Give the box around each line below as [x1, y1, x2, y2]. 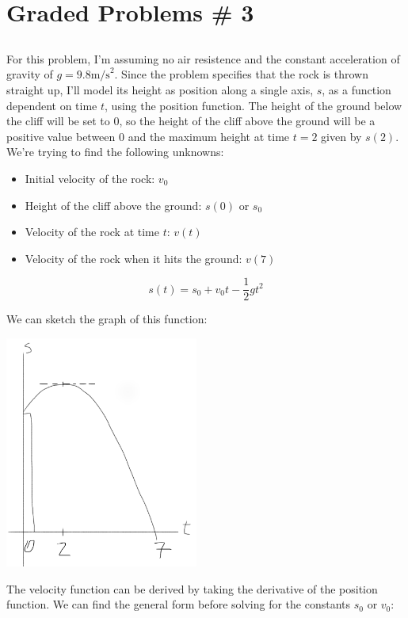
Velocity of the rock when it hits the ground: [25, 250, 242, 266]
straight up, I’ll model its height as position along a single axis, [6, 81, 314, 97]
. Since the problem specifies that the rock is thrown [114, 66, 368, 82]
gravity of [6, 66, 53, 82]
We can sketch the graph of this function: [6, 311, 208, 327]
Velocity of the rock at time [25, 223, 159, 240]
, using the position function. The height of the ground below [105, 97, 402, 113]
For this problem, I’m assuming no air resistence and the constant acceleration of [6, 50, 400, 67]
